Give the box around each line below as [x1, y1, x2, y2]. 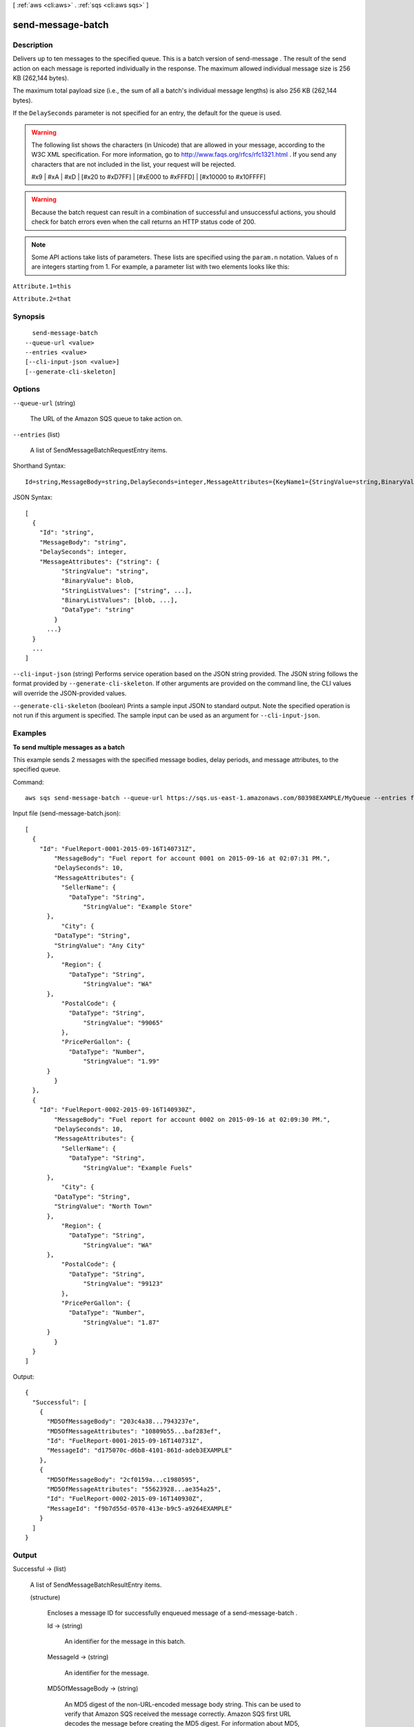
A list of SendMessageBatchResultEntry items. [30, 1581, 162, 1589]
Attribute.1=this [12, 282, 72, 290]
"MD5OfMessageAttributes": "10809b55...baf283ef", [46, 1427, 222, 1435]
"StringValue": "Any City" [54, 942, 146, 949]
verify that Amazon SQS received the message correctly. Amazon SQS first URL [64, 1710, 291, 1718]
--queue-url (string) [12, 399, 76, 407]
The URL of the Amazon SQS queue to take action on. [30, 414, 183, 423]
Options [12, 384, 41, 394]
